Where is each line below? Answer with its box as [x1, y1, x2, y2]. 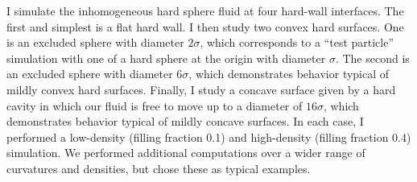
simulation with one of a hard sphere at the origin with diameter [6, 49, 326, 66]
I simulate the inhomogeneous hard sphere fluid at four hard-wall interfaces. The [6, 2, 404, 19]
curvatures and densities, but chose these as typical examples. [6, 159, 311, 176]
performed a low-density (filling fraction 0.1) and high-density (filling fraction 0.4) [6, 128, 411, 145]
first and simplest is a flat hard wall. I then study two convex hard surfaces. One [6, 18, 404, 35]
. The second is [335, 49, 410, 66]
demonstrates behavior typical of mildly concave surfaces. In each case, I [6, 113, 364, 130]
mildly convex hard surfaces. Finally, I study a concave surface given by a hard [6, 81, 396, 97]
